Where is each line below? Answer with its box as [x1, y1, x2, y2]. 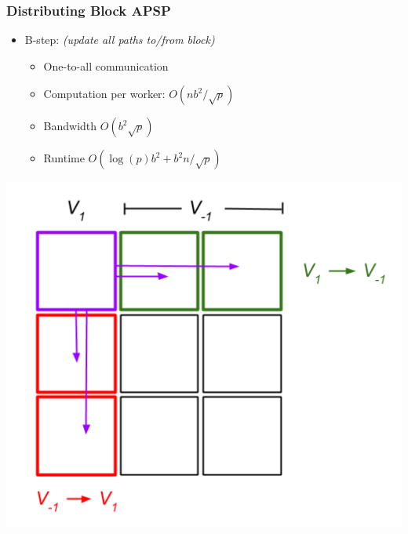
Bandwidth [43, 118, 97, 134]
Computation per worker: [43, 85, 166, 102]
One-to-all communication [43, 57, 169, 74]
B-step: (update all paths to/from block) [24, 31, 215, 48]
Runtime [43, 150, 85, 166]
